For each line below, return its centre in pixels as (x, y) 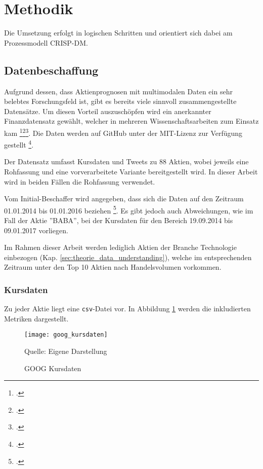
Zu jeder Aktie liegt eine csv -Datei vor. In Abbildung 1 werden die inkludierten (127, 309)
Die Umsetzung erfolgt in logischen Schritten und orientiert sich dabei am (118, 33)
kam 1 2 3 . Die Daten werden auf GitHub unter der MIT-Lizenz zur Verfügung (123, 132)
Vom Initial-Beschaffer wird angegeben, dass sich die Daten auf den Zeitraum (124, 199)
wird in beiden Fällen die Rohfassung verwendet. (80, 181)
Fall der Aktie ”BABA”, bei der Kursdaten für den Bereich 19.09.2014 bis (119, 220)
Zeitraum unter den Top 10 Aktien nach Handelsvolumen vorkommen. (113, 267)
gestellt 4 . (19, 144)
